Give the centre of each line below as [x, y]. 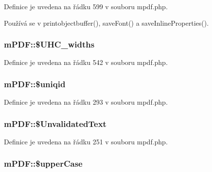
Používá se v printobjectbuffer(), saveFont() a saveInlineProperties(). [106, 23]
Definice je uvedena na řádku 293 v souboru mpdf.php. [86, 102]
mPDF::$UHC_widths [49, 44]
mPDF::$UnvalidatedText [55, 123]
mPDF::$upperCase [43, 163]
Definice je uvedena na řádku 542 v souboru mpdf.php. [86, 62]
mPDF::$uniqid [35, 84]
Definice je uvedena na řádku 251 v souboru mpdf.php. [86, 142]
